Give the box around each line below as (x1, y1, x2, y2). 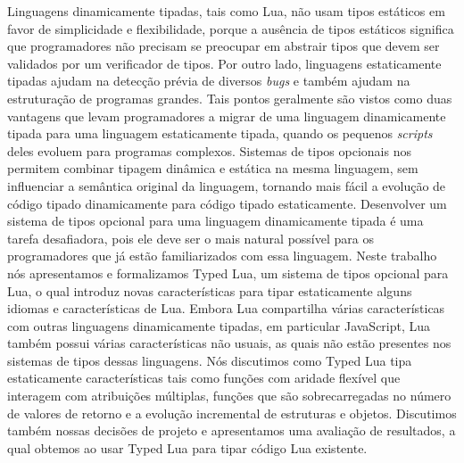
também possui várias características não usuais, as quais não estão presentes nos (7, 334, 452, 352)
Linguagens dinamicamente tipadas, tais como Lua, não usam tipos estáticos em (7, 2, 445, 20)
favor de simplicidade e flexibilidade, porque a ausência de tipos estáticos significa (7, 19, 454, 37)
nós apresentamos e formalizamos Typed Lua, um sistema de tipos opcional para (7, 263, 449, 282)
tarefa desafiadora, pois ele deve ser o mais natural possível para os (7, 228, 374, 247)
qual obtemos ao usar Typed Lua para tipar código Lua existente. (7, 438, 368, 457)
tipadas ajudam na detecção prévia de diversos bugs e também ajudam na (7, 71, 410, 90)
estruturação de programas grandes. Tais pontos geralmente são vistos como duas (7, 88, 452, 107)
